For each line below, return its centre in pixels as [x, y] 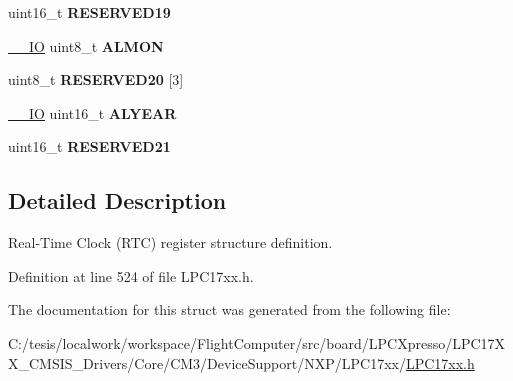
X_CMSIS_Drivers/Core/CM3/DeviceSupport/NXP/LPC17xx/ [207, 362]
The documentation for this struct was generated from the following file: [229, 309]
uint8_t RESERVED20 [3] [96, 79]
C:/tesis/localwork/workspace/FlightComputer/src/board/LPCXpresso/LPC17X [257, 342]
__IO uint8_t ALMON [86, 45]
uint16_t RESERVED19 [89, 12]
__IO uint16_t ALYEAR [92, 112]
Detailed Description [117, 200]
